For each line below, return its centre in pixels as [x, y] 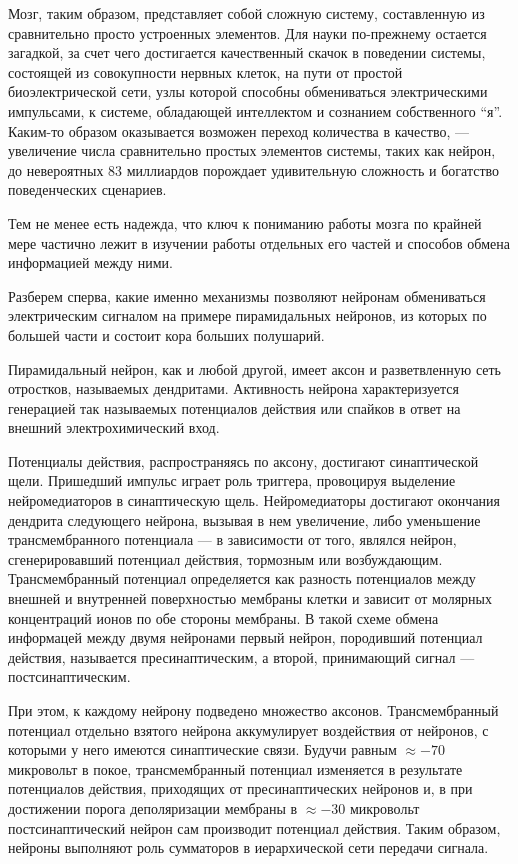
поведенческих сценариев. [87, 189]
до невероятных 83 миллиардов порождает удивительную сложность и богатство [254, 169]
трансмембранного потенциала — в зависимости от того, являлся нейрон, [232, 539]
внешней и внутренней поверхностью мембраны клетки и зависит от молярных [250, 598]
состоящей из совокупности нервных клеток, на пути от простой [205, 71]
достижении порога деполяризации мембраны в [153, 807]
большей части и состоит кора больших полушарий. [166, 334]
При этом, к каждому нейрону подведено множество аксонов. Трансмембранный [253, 710]
